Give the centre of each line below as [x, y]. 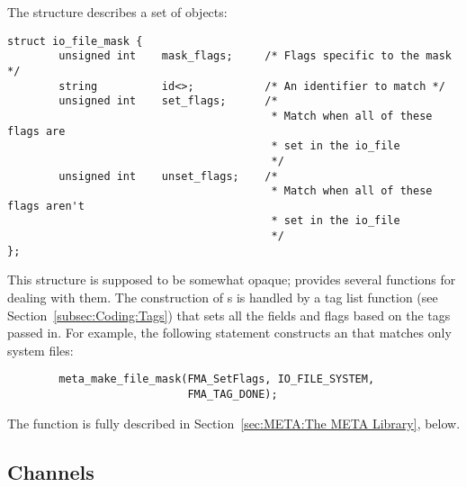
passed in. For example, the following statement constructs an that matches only [229, 333]
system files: [40, 350]
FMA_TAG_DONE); [233, 395]
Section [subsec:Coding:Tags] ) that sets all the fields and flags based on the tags [229, 315]
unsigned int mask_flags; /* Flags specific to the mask [255, 56]
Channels [51, 471]
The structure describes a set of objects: [117, 12]
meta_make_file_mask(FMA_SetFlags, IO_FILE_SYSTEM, [217, 379]
